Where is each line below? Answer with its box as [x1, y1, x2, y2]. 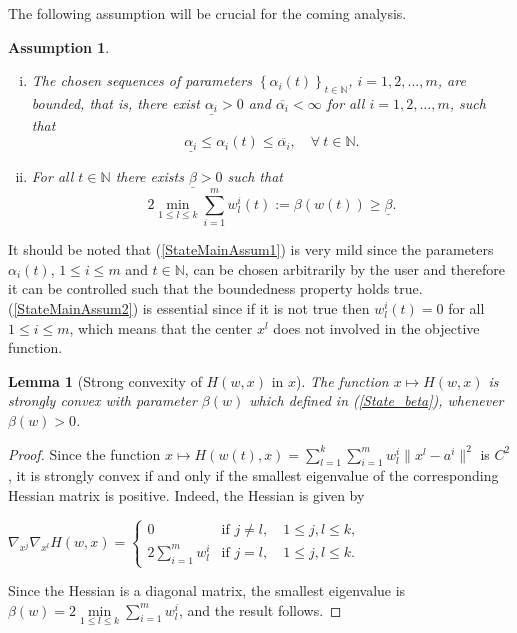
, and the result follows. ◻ [178, 599, 342, 620]
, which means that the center [69, 317, 253, 338]
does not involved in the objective [273, 317, 480, 338]
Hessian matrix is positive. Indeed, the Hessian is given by [8, 485, 365, 505]
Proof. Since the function [8, 443, 161, 464]
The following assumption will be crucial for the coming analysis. [8, 3, 407, 23]
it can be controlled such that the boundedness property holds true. [8, 278, 423, 299]
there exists [115, 165, 184, 186]
